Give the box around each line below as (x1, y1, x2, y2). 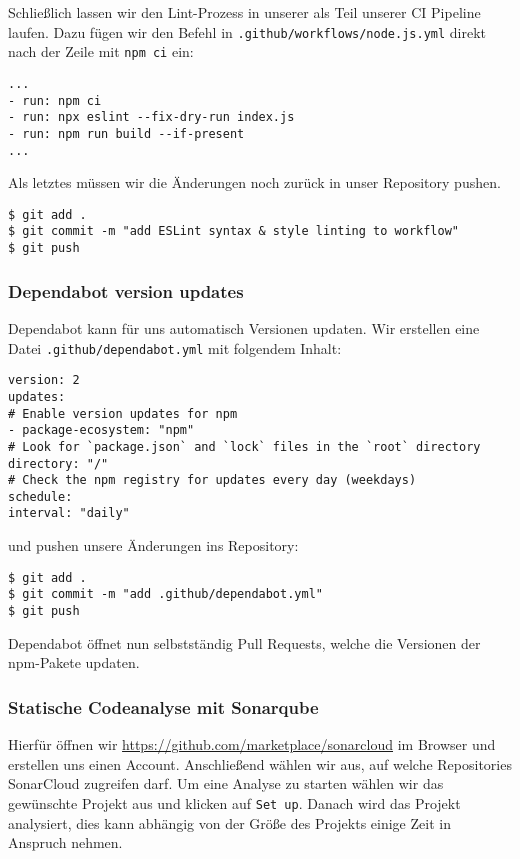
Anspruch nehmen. (8, 832, 123, 853)
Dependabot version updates (8, 278, 244, 303)
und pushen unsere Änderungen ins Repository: (8, 535, 299, 556)
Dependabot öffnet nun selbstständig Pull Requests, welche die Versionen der (8, 632, 481, 653)
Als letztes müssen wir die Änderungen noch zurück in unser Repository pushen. (8, 172, 501, 193)
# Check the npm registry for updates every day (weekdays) (8, 473, 417, 488)
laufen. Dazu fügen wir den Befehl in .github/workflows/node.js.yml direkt (8, 21, 487, 42)
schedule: (8, 489, 73, 504)
